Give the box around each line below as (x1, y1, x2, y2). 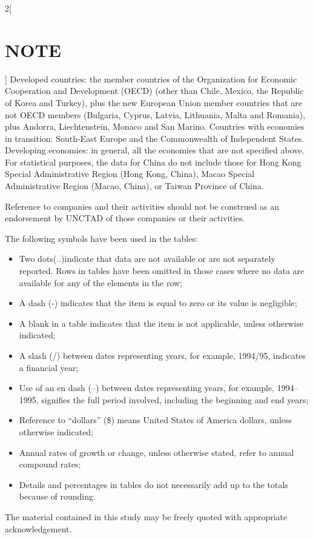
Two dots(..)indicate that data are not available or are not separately (19, 252, 275, 265)
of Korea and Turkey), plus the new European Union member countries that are (5, 96, 302, 109)
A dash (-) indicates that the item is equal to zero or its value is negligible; (19, 296, 297, 309)
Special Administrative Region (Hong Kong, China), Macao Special (5, 167, 255, 180)
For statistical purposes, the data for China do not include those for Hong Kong (5, 155, 301, 168)
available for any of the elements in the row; (19, 276, 183, 289)
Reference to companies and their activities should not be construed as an (5, 199, 279, 212)
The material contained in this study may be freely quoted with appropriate (5, 510, 288, 523)
